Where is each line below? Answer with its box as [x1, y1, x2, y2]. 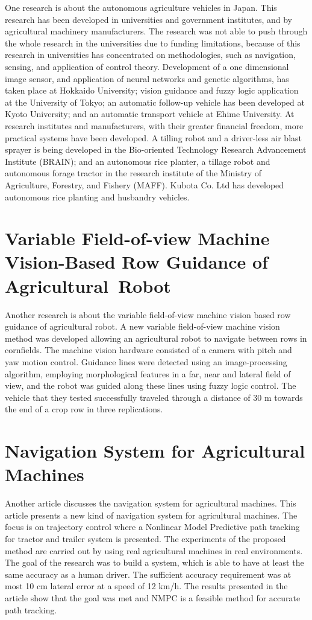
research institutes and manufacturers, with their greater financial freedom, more [5, 119, 304, 132]
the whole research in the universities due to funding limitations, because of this [5, 36, 301, 49]
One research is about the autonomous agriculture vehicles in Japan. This [5, 1, 277, 13]
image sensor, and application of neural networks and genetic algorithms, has [5, 72, 289, 85]
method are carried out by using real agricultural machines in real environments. [5, 544, 303, 557]
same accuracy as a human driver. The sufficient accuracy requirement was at [5, 567, 292, 580]
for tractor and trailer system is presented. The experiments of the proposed [5, 532, 286, 545]
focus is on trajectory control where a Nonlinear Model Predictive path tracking [5, 520, 300, 533]
